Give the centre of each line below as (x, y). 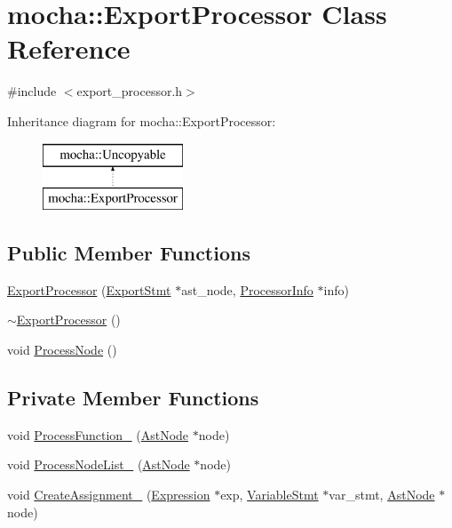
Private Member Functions (133, 398)
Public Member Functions (129, 253)
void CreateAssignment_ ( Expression (109, 495)
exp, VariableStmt (270, 495)
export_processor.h (130, 91)
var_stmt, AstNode (382, 495)
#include (32, 91)
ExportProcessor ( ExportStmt (89, 289)
